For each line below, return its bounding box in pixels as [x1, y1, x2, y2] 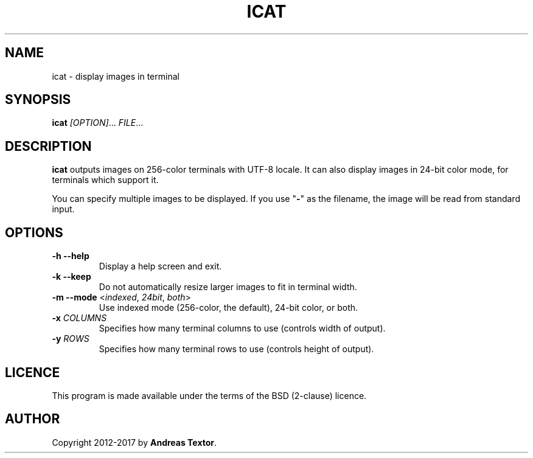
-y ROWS [52, 333, 89, 344]
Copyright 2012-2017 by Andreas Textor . [52, 437, 217, 448]
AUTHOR [5, 411, 60, 427]
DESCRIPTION [5, 138, 92, 154]
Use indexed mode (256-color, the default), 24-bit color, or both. [99, 302, 358, 313]
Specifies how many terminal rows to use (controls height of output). [99, 344, 374, 355]
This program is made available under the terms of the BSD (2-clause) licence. [52, 390, 367, 401]
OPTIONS [5, 224, 63, 240]
